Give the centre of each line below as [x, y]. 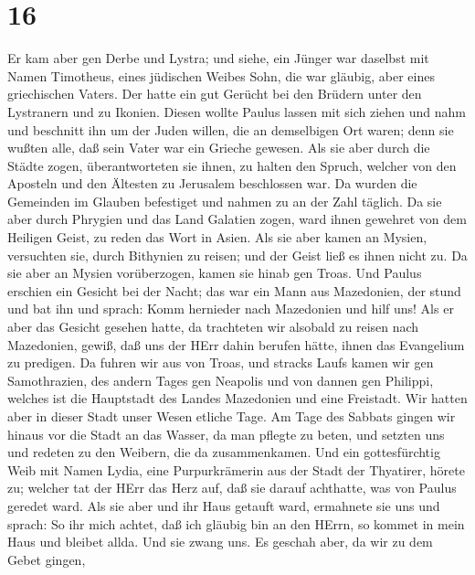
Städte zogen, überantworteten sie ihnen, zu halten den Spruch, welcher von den [232, 165]
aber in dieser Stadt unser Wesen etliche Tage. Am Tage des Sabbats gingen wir [232, 416]
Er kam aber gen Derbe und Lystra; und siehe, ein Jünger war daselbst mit [218, 58]
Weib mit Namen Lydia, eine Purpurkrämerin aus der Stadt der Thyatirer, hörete [236, 469]
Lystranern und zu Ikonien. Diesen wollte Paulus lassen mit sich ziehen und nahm [237, 111]
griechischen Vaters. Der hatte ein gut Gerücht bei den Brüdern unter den [215, 94]
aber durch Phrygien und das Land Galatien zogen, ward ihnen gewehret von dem [237, 219]
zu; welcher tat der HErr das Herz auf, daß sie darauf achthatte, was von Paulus [232, 488]
